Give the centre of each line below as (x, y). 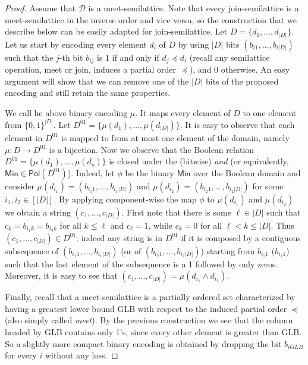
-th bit (71, 57)
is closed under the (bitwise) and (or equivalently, (199, 161)
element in (24, 137)
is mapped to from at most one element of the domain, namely (175, 137)
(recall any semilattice (230, 57)
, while (160, 225)
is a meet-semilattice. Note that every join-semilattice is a (194, 8)
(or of (131, 250)
